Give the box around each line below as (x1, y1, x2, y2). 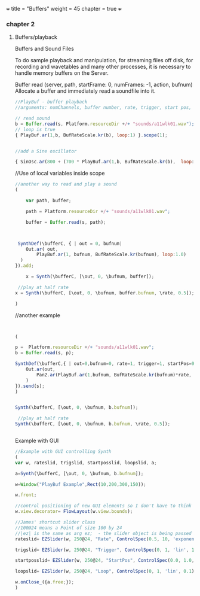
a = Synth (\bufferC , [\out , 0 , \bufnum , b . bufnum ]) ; (14, 470, 144, 476)
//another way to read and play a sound (14, 181, 117, 187)
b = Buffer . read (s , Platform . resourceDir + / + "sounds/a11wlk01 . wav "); (14, 121, 195, 127)
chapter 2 (6, 20, 35, 28)
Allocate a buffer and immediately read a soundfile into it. (14, 87, 156, 95)
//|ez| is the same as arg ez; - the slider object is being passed (14, 530, 192, 536)
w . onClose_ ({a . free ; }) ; (14, 579, 75, 585)
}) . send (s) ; (14, 383, 45, 389)
